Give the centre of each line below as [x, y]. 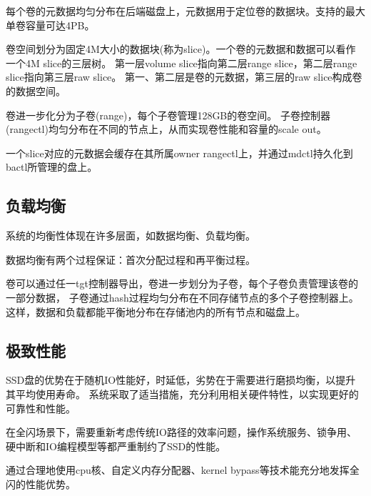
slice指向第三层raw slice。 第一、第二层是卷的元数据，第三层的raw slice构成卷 [184, 77]
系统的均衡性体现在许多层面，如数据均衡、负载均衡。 [131, 235]
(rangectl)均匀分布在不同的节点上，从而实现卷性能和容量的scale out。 [166, 129]
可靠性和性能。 [41, 408]
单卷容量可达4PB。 [50, 25]
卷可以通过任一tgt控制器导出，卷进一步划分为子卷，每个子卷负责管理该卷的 [182, 283]
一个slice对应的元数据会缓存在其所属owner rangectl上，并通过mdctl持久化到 [179, 153]
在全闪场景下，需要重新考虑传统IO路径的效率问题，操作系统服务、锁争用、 [181, 432]
